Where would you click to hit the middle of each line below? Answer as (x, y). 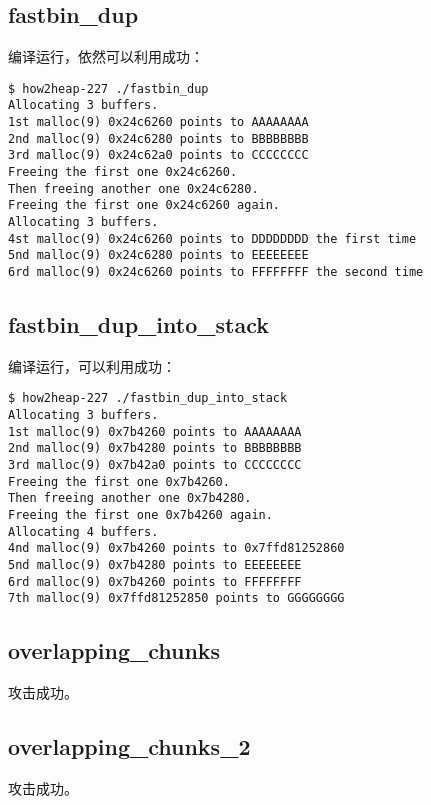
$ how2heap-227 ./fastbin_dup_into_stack (148, 398)
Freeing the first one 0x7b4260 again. (140, 515)
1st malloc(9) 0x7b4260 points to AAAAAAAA (155, 431)
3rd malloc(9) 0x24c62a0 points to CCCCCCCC (158, 155)
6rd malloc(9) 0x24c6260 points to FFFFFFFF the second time (216, 272)
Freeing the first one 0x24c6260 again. (144, 205)
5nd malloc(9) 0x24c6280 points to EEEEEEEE (158, 255)
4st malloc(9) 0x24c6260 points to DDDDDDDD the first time (212, 238)
